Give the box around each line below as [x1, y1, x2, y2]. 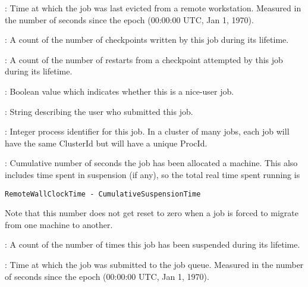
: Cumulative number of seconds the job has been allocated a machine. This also [5, 157, 298, 169]
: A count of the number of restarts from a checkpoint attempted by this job [5, 53, 283, 65]
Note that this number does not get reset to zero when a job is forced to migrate [5, 207, 298, 219]
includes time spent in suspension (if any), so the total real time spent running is [5, 168, 300, 180]
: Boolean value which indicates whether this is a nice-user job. [5, 85, 234, 97]
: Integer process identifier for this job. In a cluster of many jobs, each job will [5, 125, 290, 138]
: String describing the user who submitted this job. [5, 105, 193, 117]
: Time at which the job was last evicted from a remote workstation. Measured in [5, 2, 301, 14]
